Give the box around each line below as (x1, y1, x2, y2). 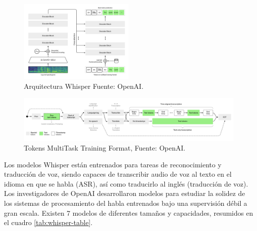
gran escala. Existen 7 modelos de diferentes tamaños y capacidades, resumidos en (4, 207, 253, 218)
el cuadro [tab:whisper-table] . (4, 217, 93, 228)
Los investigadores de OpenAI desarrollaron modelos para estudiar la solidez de (4, 188, 245, 198)
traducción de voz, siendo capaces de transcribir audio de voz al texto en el (4, 169, 232, 179)
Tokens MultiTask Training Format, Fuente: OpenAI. (24, 143, 186, 153)
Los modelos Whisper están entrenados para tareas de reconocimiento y (4, 159, 222, 169)
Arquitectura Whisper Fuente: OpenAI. (24, 80, 144, 91)
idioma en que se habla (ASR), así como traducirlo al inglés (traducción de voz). (4, 178, 248, 189)
